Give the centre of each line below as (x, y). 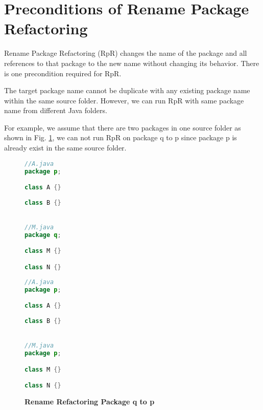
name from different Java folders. (56, 110)
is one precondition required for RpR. (63, 73)
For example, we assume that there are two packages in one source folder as (123, 127)
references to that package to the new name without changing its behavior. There (132, 63)
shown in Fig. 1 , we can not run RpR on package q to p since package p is (121, 137)
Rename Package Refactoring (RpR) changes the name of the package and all (126, 53)
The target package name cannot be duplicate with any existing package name (127, 90)
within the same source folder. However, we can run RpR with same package (124, 100)
